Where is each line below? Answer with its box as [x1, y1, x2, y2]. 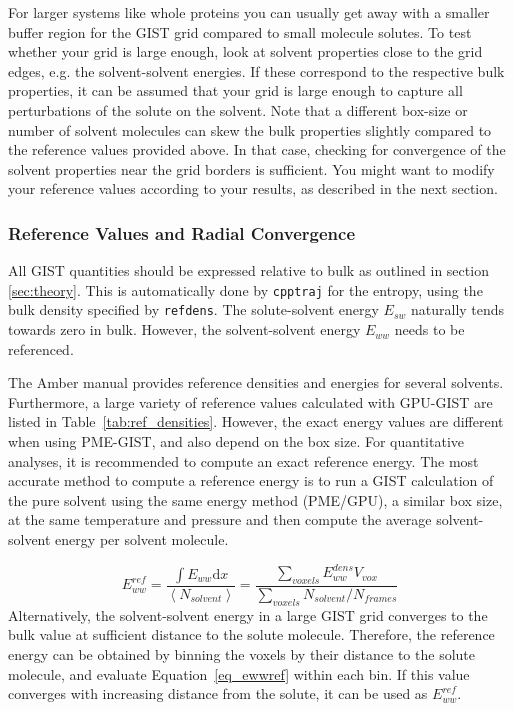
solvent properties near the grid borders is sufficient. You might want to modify [8, 158, 495, 179]
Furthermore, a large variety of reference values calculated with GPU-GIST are [8, 391, 493, 412]
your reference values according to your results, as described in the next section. [8, 178, 498, 199]
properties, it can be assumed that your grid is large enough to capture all [8, 80, 463, 101]
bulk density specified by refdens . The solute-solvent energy [8, 299, 379, 320]
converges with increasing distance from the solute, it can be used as [8, 683, 428, 704]
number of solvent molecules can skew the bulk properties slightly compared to [8, 119, 492, 140]
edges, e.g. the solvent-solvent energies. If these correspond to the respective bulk [8, 60, 505, 81]
